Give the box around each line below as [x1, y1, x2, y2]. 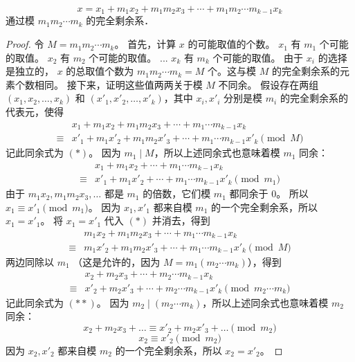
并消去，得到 [152, 213, 210, 228]
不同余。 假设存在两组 [218, 77, 319, 91]
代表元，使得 [6, 105, 64, 119]
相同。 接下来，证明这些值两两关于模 [34, 77, 203, 91]
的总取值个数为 [66, 64, 134, 78]
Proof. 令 [6, 37, 44, 51]
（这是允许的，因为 [73, 254, 161, 269]
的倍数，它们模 [143, 186, 211, 201]
